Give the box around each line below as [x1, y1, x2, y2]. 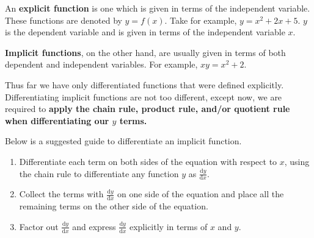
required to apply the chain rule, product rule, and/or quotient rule [5, 102, 290, 115]
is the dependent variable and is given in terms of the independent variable [5, 26, 285, 38]
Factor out [19, 220, 59, 233]
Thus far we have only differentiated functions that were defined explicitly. [5, 78, 284, 91]
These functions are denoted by [5, 13, 122, 26]
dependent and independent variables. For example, [5, 58, 198, 71]
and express [72, 220, 116, 233]
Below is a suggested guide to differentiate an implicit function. [5, 135, 242, 147]
